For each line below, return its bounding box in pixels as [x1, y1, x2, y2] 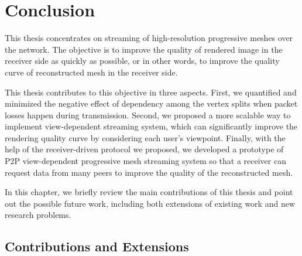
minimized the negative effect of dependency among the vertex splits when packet [5, 97, 298, 110]
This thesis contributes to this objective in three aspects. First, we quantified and [5, 86, 297, 98]
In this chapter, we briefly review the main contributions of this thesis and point [5, 186, 293, 198]
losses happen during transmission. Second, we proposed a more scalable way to [5, 108, 291, 121]
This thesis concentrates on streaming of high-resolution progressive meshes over [5, 32, 293, 44]
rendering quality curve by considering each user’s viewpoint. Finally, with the [5, 131, 286, 144]
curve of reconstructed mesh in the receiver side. [5, 66, 178, 78]
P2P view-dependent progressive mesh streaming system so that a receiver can [5, 155, 286, 167]
